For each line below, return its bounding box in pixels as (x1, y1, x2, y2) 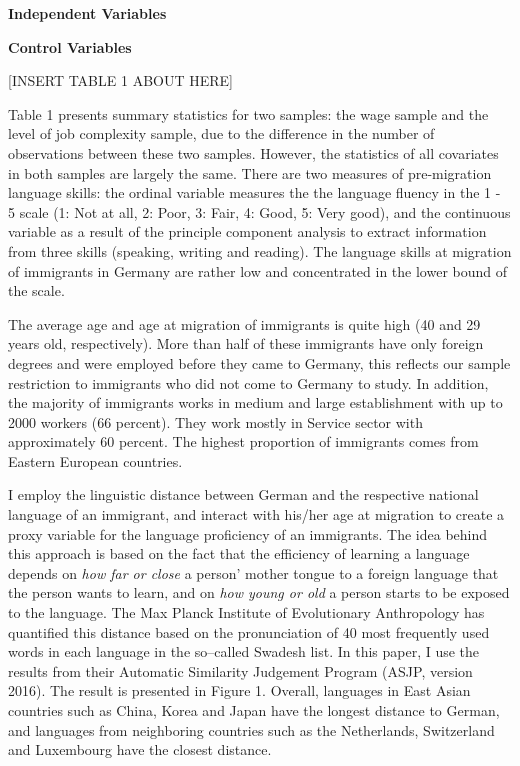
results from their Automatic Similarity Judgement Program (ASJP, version (8, 660, 473, 681)
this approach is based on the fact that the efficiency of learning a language (8, 543, 470, 564)
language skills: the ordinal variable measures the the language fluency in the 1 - (8, 182, 501, 203)
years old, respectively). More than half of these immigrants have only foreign (8, 333, 484, 354)
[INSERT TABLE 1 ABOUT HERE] (8, 70, 233, 91)
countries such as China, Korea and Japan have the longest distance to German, (8, 700, 500, 720)
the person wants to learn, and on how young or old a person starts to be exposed (8, 582, 510, 603)
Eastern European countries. (8, 450, 183, 471)
